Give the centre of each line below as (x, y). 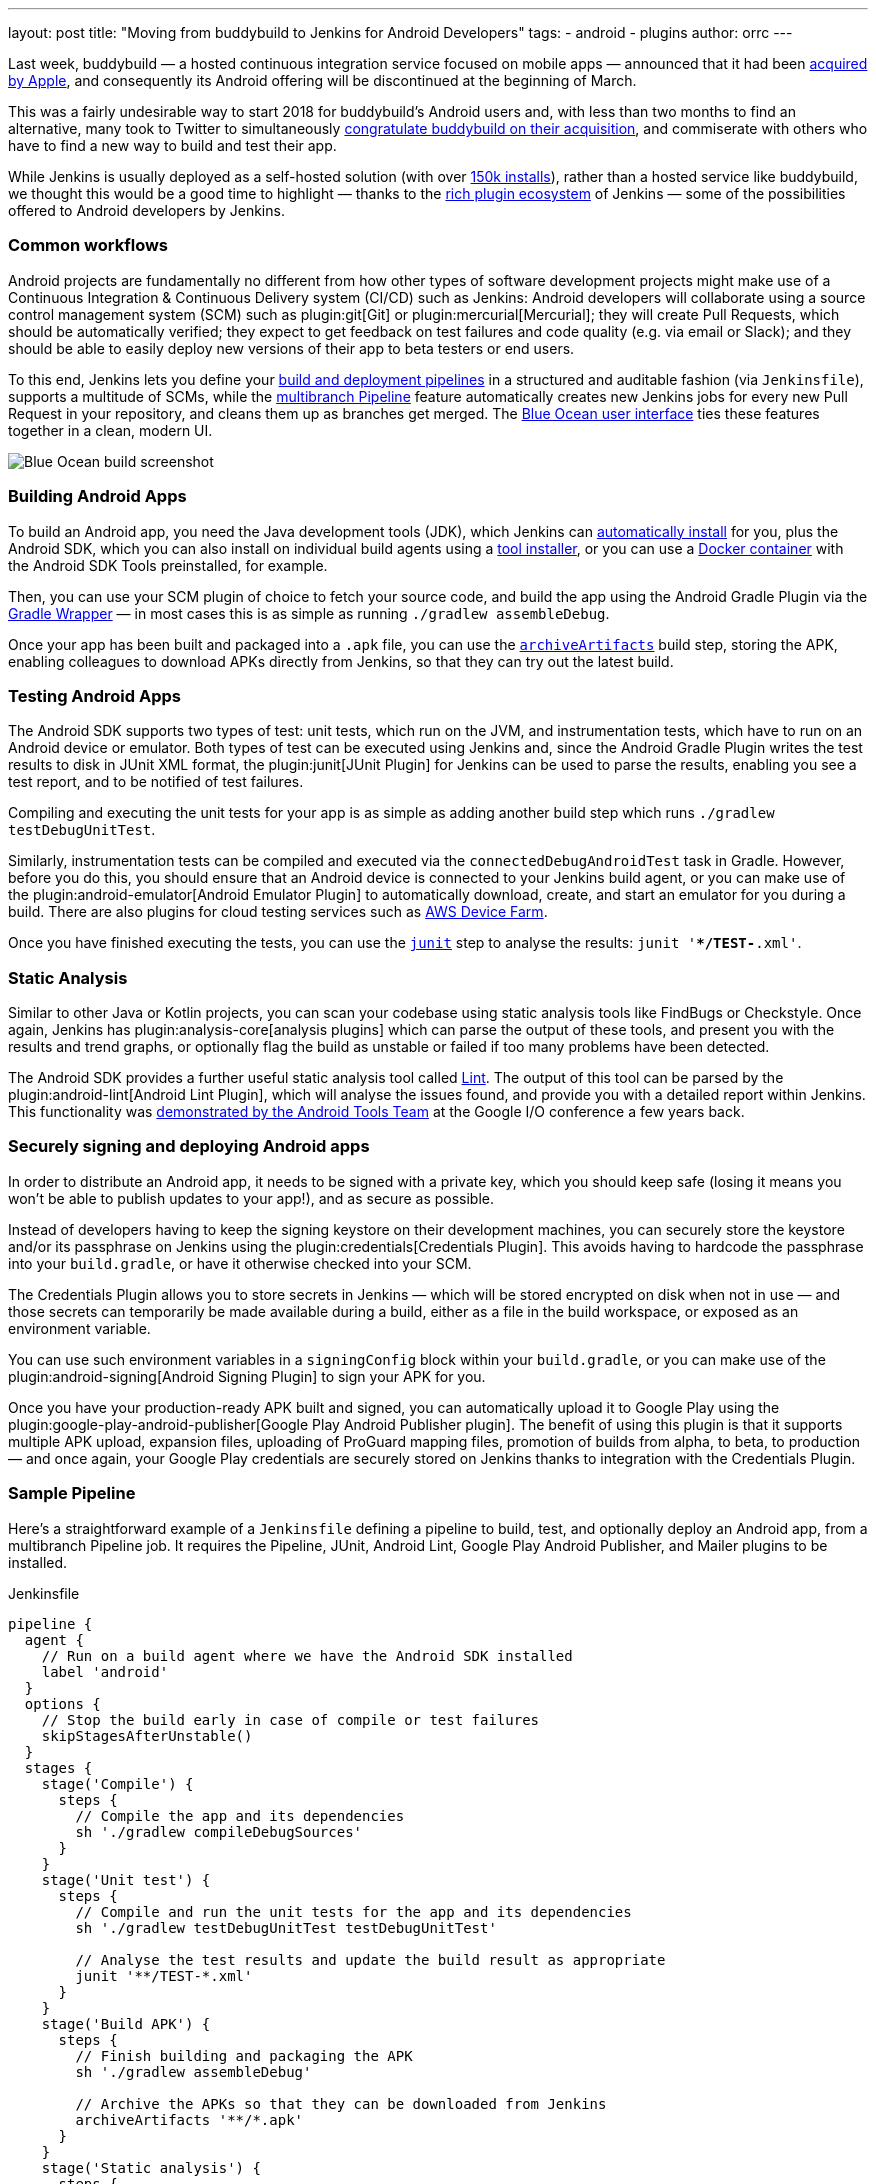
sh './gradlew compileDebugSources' (219, 1831)
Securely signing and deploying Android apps (189, 1146)
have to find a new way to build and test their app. (172, 145)
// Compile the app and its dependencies (240, 1815)
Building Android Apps (97, 496)
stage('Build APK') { (126, 2023)
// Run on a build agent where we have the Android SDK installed (307, 1655)
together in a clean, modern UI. (110, 430)
